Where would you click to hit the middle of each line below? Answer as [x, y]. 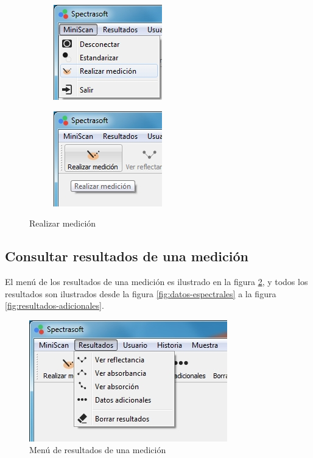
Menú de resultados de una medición [98, 450]
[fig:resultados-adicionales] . [55, 305]
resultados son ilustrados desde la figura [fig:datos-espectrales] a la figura [141, 293]
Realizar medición [63, 223]
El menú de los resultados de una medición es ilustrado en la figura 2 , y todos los [156, 281]
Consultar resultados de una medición [127, 256]
